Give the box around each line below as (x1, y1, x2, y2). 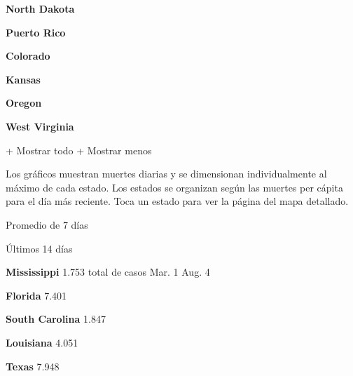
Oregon (6, 95, 42, 110)
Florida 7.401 (6, 288, 67, 302)
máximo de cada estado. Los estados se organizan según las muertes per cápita (6, 180, 343, 194)
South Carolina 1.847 (6, 311, 106, 326)
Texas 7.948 (6, 358, 60, 373)
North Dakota (6, 1, 75, 15)
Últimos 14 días (6, 241, 73, 255)
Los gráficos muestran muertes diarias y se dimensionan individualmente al (6, 166, 327, 181)
